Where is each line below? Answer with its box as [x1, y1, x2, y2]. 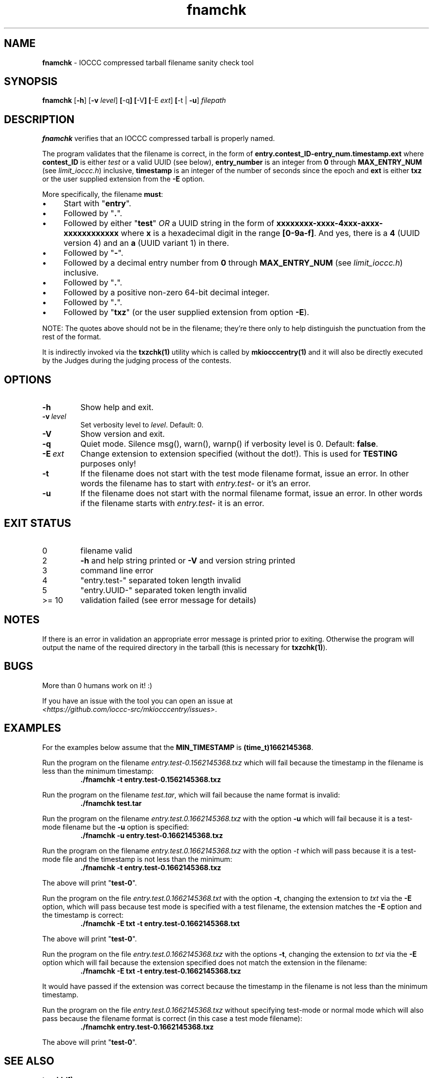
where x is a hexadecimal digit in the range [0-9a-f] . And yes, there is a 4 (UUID [121, 228, 420, 238]
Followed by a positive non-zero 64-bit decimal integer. [63, 287, 270, 298]
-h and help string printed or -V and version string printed [80, 555, 295, 565]
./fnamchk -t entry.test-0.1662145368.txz [80, 863, 221, 872]
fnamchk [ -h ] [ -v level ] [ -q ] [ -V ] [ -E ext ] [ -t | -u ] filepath [42, 96, 226, 105]
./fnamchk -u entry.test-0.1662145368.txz [80, 831, 223, 840]
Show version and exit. [80, 429, 165, 439]
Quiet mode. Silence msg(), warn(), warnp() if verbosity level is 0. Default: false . [80, 439, 378, 449]
